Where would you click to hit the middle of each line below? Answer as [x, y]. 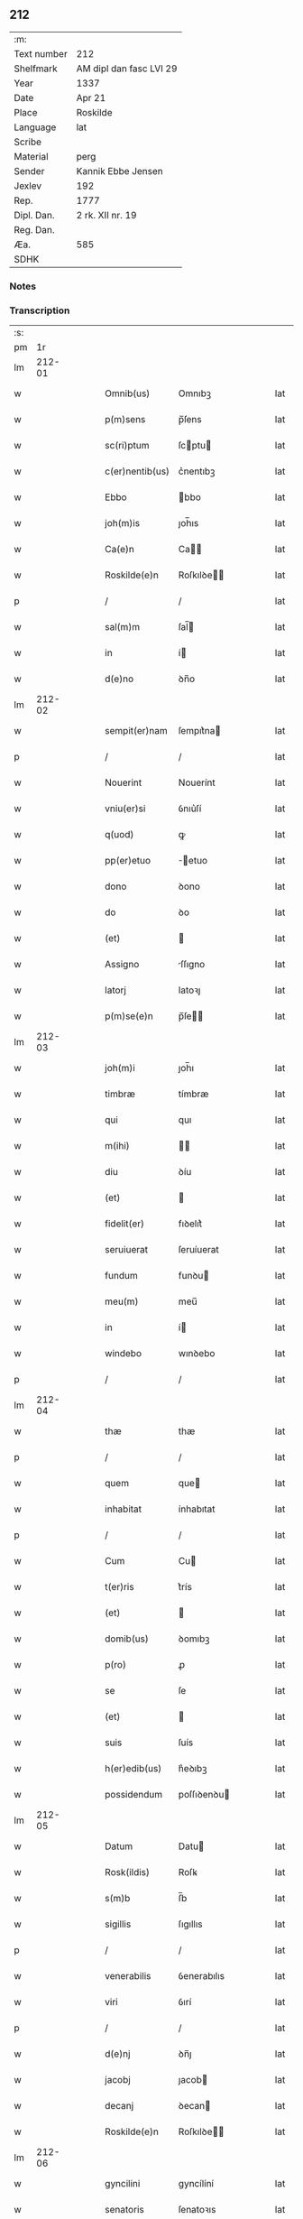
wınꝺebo [197, 1354]
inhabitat [124, 1509]
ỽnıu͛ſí [190, 809]
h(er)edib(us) [133, 1769]
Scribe [28, 142]
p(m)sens [125, 420]
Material [31, 156]
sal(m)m [123, 627]
